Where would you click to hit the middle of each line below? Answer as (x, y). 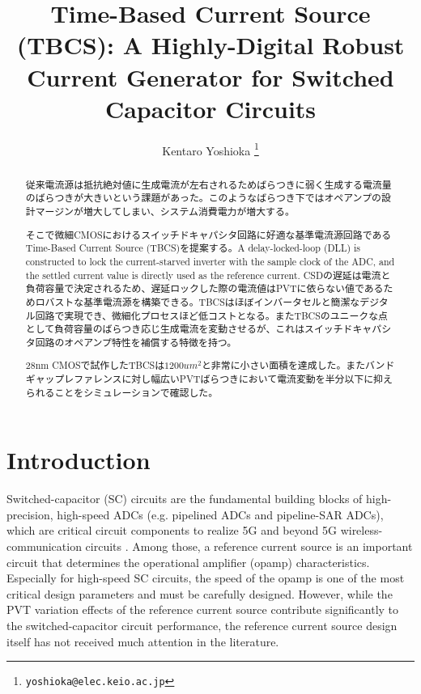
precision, (30, 514)
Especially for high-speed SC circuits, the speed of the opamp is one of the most (206, 578)
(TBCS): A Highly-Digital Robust (210, 45)
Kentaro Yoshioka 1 (210, 149)
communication (44, 546)
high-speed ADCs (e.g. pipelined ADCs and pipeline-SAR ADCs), (220, 514)
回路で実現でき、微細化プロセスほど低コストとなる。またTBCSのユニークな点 (211, 315)
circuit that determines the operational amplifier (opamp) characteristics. (188, 562)
